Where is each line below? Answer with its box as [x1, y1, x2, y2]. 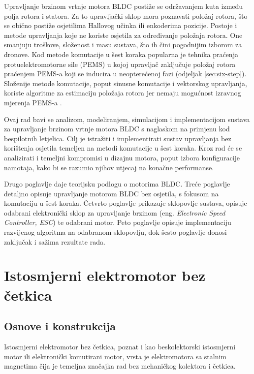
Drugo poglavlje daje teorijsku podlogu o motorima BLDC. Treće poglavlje [4, 179, 230, 189]
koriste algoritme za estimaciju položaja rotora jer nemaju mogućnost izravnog [4, 88, 241, 98]
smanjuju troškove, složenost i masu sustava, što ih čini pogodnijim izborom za [4, 39, 242, 50]
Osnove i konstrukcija [4, 318, 116, 334]
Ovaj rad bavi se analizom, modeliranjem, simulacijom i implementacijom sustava [4, 114, 250, 124]
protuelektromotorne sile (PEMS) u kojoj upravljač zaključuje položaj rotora [4, 59, 236, 69]
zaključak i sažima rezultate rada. [4, 236, 105, 247]
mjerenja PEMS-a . [4, 97, 62, 107]
